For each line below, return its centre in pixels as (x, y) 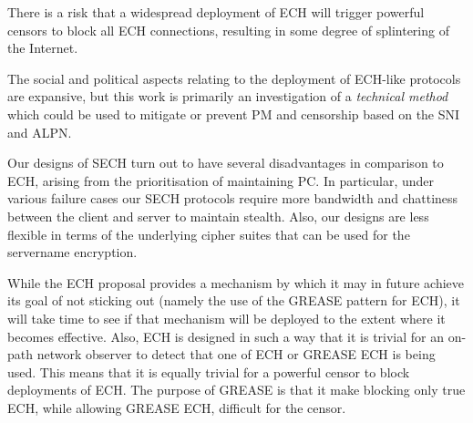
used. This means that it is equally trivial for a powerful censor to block (209, 371)
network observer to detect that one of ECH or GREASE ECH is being (236, 354)
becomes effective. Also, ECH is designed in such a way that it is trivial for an (226, 336)
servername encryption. (72, 252)
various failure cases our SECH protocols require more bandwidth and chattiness (233, 198)
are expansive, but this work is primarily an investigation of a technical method (228, 96)
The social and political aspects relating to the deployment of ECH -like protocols (234, 78)
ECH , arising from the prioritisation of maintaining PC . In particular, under (221, 180)
